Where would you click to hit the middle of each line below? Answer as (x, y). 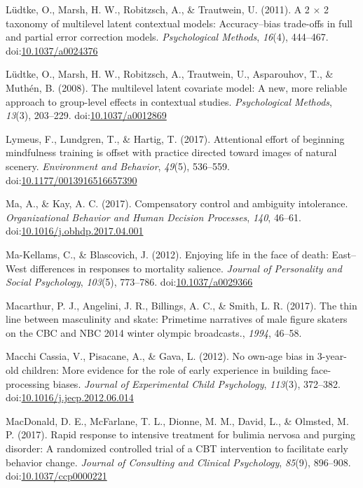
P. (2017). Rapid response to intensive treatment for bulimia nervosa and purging (181, 434)
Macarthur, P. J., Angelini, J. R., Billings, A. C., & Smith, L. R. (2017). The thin (181, 305)
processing (28, 383)
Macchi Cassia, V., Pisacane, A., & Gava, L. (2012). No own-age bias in (160, 356)
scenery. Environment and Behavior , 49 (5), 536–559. (118, 166)
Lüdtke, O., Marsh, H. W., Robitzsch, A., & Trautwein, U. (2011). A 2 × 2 (167, 9)
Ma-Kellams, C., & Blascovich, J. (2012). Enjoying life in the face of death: (167, 254)
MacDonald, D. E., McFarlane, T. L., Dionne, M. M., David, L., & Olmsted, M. (177, 420)
